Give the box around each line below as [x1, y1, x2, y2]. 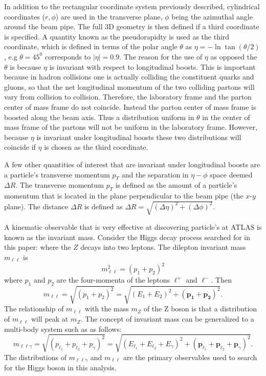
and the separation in [121, 169, 189, 180]
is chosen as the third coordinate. [44, 142, 148, 152]
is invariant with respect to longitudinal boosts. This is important [49, 61, 256, 72]
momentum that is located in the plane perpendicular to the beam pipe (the [4, 190, 243, 201]
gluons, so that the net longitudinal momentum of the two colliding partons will [4, 81, 255, 92]
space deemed [210, 169, 253, 180]
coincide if [4, 142, 36, 152]
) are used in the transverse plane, [55, 11, 163, 22]
